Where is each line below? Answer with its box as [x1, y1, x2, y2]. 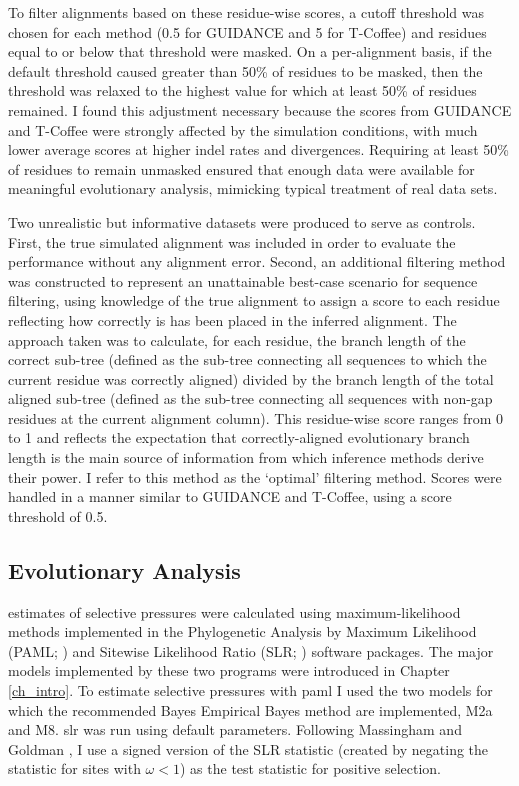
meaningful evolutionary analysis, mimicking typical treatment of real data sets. [8, 178, 498, 199]
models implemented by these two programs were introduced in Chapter [8, 660, 450, 681]
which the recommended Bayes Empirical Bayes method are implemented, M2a [8, 699, 493, 720]
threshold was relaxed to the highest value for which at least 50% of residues [8, 80, 477, 101]
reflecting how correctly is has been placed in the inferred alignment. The [8, 309, 457, 330]
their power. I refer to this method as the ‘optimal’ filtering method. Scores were [8, 466, 502, 487]
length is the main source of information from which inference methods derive [8, 447, 484, 468]
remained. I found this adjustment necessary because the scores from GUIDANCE [8, 99, 512, 120]
